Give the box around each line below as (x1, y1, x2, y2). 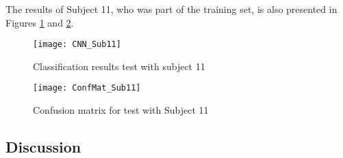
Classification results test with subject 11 (33, 59, 205, 73)
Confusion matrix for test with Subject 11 (33, 103, 209, 117)
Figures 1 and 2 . (5, 15, 74, 29)
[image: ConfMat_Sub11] (33, 83, 141, 93)
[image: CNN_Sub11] (33, 39, 121, 50)
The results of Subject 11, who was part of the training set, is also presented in (5, 2, 338, 16)
